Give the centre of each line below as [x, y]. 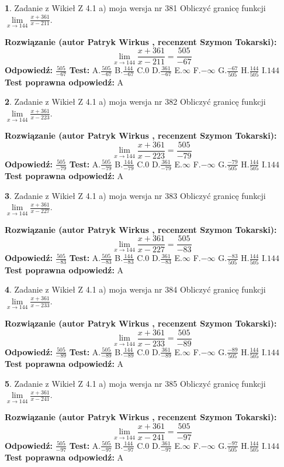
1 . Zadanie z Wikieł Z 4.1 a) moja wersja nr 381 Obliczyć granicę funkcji [135, 8]
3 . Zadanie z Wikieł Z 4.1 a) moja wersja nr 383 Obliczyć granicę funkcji [135, 195]
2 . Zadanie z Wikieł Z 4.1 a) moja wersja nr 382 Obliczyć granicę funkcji [135, 102]
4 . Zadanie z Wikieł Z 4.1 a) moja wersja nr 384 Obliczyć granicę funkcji [135, 289]
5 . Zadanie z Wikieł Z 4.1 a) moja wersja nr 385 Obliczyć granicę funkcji [135, 383]
